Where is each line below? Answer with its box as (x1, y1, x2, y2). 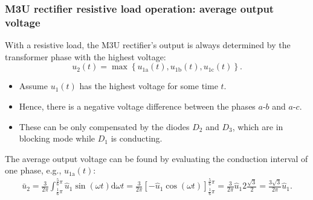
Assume (19, 80, 48, 92)
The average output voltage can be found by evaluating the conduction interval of (5, 152, 308, 164)
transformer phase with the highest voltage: (5, 50, 166, 63)
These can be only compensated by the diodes (19, 120, 190, 133)
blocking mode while (19, 132, 95, 145)
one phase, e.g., (5, 164, 62, 177)
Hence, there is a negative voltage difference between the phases (19, 99, 256, 112)
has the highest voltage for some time (79, 80, 218, 92)
